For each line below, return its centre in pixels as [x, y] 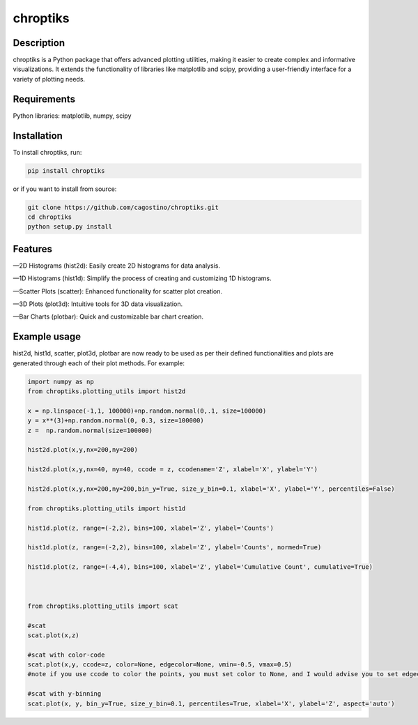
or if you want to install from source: [65, 189]
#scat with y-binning [64, 694]
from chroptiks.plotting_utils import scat [103, 606]
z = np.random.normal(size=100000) [90, 430]
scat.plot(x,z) [53, 635]
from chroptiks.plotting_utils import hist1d [107, 508]
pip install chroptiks [66, 170]
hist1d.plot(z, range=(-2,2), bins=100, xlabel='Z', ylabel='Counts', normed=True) [175, 548]
